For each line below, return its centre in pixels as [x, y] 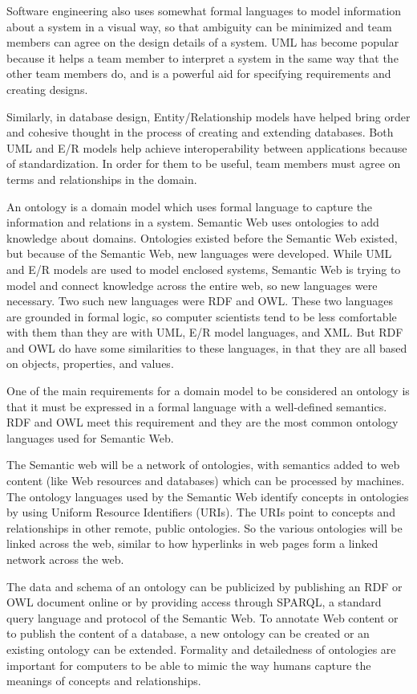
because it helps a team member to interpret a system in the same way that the [202, 57]
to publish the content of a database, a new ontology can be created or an [188, 633]
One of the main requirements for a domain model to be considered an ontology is [208, 391]
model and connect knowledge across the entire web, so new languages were [192, 285]
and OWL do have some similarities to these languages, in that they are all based [207, 347]
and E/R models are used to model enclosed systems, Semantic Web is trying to [204, 269]
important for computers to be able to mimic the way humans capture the [189, 665]
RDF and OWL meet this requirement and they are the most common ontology [202, 422]
